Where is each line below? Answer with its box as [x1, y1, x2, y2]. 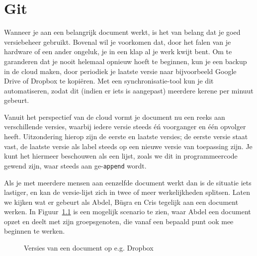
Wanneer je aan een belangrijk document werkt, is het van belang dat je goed [4, 27, 241, 37]
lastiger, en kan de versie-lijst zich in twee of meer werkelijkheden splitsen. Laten [4, 187, 250, 197]
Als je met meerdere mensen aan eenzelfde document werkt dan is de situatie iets [4, 177, 252, 187]
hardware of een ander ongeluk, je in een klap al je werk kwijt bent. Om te [4, 46, 232, 57]
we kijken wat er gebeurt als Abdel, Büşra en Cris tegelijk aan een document [4, 196, 239, 207]
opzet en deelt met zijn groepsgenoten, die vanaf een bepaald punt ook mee [4, 216, 234, 226]
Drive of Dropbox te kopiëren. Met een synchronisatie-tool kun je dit [4, 76, 214, 86]
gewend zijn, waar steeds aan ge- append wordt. [4, 160, 147, 171]
